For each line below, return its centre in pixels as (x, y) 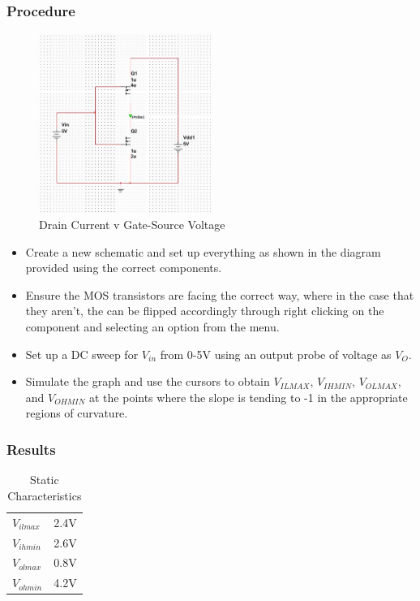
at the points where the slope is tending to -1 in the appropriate (248, 397)
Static (44, 480)
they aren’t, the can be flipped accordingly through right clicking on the (205, 311)
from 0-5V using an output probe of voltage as (276, 354)
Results (31, 449)
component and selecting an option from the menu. (152, 327)
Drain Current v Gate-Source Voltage (132, 225)
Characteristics (45, 495)
